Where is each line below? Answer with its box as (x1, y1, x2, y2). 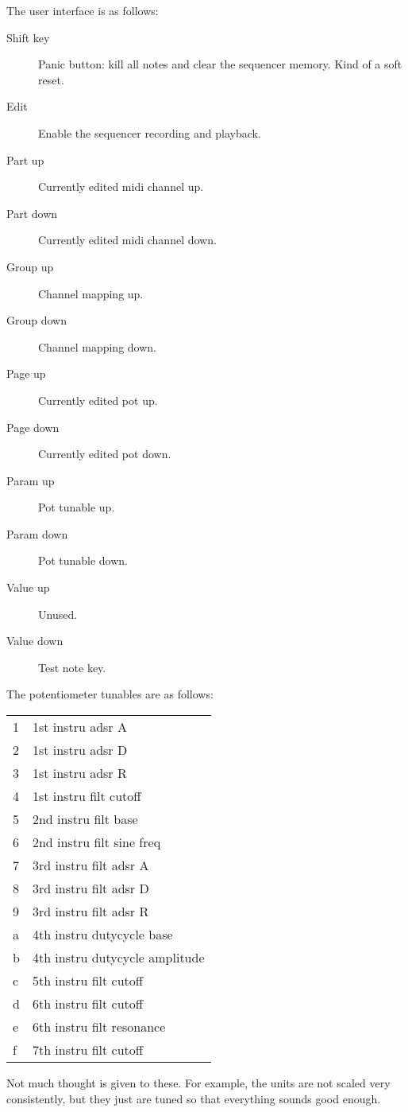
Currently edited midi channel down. (38, 231, 217, 248)
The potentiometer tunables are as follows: (6, 686, 214, 702)
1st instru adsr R (32, 764, 127, 783)
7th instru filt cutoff (32, 1040, 144, 1060)
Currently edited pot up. (38, 391, 158, 408)
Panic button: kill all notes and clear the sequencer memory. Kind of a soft (38, 56, 402, 72)
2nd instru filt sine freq (32, 833, 161, 852)
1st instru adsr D (32, 741, 128, 760)
